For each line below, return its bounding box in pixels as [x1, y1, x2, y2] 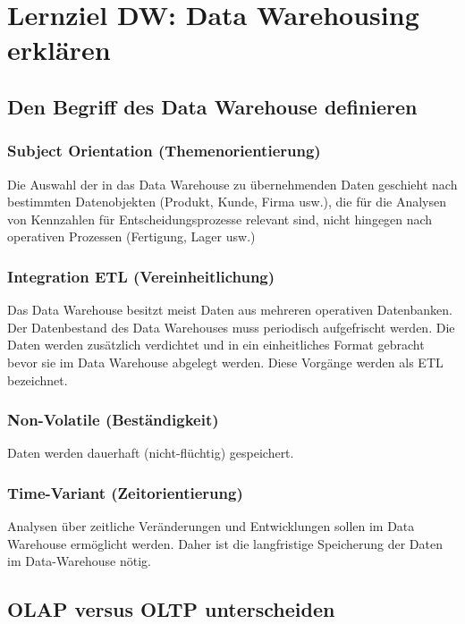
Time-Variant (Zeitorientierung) [7, 481, 243, 503]
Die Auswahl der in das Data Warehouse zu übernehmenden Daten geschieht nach [7, 174, 458, 193]
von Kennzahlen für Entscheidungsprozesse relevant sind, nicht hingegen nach [7, 209, 433, 228]
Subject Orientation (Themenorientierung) [7, 139, 321, 162]
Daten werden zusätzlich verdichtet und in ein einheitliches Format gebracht [7, 335, 425, 354]
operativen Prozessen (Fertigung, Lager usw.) [7, 227, 256, 246]
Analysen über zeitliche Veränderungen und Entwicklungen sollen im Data [7, 517, 415, 535]
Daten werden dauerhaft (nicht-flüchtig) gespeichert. [7, 443, 294, 462]
